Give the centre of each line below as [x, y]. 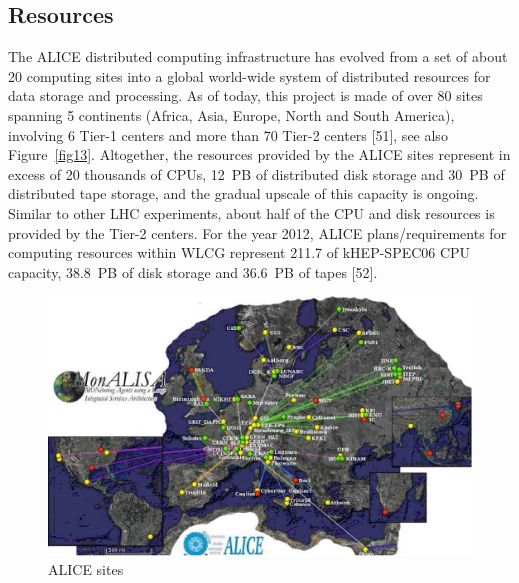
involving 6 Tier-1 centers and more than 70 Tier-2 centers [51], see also [228, 134]
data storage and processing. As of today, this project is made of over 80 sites [245, 95]
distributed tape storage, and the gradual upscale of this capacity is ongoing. [243, 193]
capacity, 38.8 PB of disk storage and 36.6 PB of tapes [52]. [193, 271]
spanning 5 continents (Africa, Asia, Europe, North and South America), [231, 114]
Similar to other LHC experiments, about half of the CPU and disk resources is [251, 212]
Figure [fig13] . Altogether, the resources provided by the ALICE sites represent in [259, 154]
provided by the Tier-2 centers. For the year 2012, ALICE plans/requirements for [257, 232]
